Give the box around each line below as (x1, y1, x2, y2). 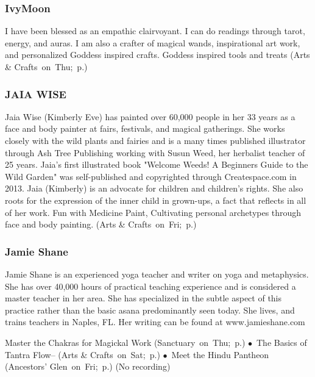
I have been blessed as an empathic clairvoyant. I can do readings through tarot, (5, 24, 305, 37)
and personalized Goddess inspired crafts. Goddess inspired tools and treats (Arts (5, 48, 310, 61)
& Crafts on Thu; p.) (5, 60, 88, 73)
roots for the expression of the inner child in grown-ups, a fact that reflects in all (5, 193, 306, 206)
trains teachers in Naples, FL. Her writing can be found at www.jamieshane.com (5, 315, 305, 328)
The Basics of (257, 336, 307, 348)
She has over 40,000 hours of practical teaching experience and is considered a (5, 279, 296, 292)
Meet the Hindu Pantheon (171, 348, 269, 361)
